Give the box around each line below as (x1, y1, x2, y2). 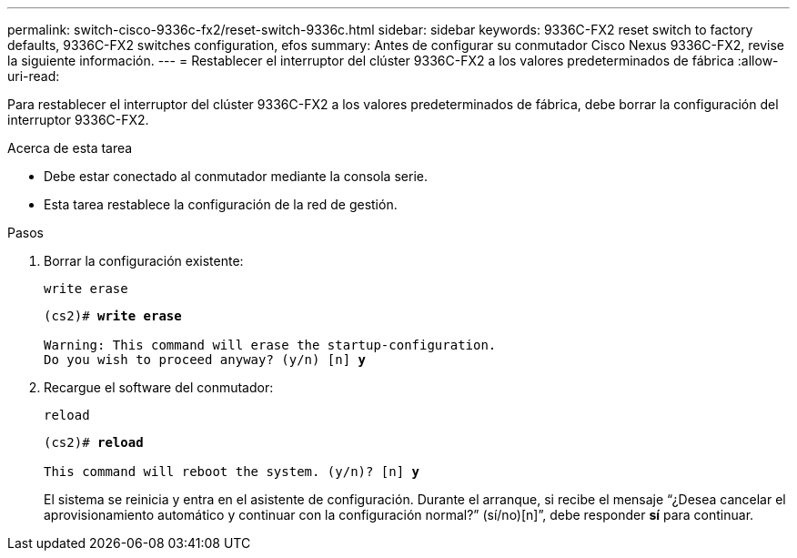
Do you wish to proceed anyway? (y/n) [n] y (44, 352, 367, 367)
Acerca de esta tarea (7, 140, 133, 156)
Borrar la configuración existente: (44, 253, 244, 269)
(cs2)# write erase (44, 309, 182, 323)
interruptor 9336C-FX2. (7, 112, 149, 127)
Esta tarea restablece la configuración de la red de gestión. (44, 197, 398, 212)
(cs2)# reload (44, 435, 144, 450)
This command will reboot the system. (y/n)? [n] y (44, 464, 420, 479)
